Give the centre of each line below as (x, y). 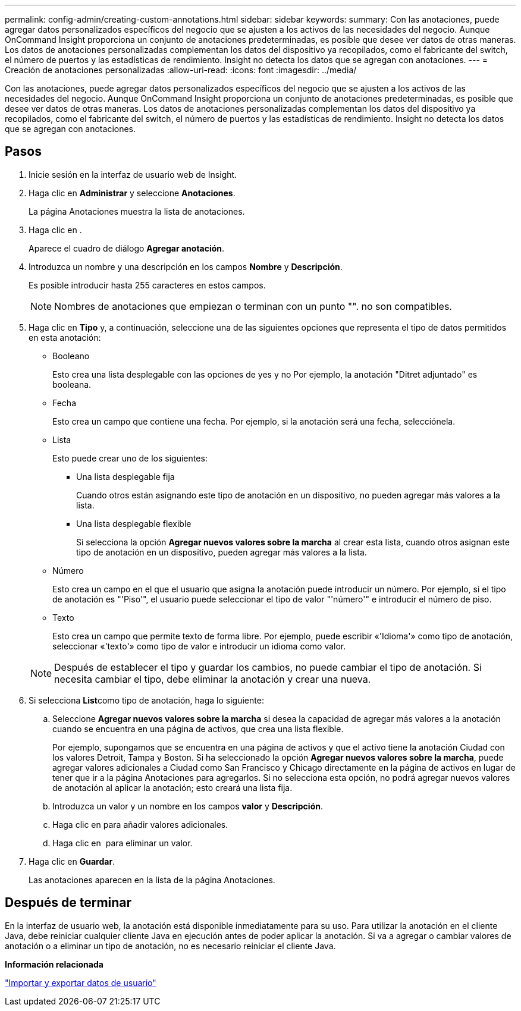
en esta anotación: (65, 337)
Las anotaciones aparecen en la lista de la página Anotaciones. (152, 880)
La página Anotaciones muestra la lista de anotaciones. (137, 211)
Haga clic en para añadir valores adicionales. (140, 824)
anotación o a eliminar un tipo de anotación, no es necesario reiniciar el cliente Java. (170, 946)
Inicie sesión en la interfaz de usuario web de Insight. (133, 174)
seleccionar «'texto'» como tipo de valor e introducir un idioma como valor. (199, 646)
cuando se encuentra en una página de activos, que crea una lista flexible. (198, 729)
